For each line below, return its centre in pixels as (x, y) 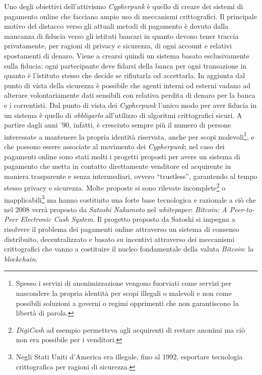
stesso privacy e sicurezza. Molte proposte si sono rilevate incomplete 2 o (115, 187)
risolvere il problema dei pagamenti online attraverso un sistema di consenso (122, 229)
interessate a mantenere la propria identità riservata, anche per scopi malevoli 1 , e (129, 136)
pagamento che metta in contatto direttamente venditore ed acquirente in (118, 166)
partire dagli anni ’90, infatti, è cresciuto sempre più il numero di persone (118, 125)
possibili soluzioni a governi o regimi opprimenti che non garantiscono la (127, 303)
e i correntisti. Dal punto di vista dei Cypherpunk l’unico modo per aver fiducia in (130, 105)
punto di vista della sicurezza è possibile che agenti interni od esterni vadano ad (127, 85)
